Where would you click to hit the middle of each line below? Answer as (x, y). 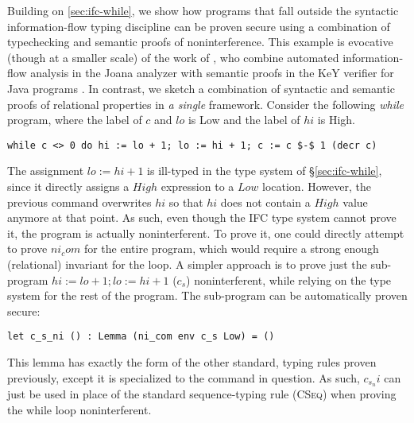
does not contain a (265, 202)
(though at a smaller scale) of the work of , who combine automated (173, 57)
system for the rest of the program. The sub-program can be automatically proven (207, 295)
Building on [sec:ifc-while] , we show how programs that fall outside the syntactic (203, 10)
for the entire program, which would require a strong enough (231, 248)
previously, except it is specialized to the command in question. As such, (184, 377)
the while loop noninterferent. (79, 410)
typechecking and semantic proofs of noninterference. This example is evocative (200, 42)
